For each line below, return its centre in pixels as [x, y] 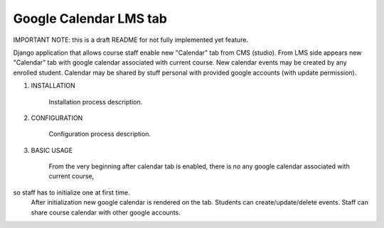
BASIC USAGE [52, 150]
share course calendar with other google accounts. [106, 212]
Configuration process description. [100, 134]
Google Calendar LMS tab [90, 18]
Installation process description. [96, 102]
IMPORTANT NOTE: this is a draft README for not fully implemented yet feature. [131, 40]
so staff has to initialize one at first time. [72, 192]
